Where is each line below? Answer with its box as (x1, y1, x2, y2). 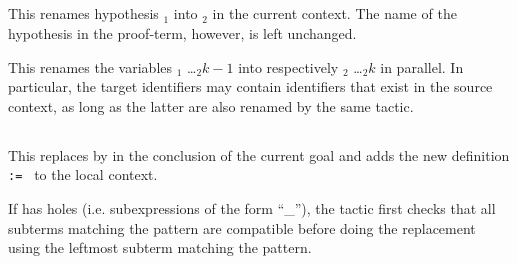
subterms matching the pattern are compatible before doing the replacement (8, 217, 476, 238)
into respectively (238, 56, 339, 77)
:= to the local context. (8, 164, 158, 185)
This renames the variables (8, 56, 173, 77)
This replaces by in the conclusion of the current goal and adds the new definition (8, 144, 510, 165)
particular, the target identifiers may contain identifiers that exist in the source (8, 76, 493, 97)
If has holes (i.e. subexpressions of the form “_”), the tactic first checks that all (8, 198, 496, 219)
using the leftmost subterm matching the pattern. (8, 237, 312, 258)
